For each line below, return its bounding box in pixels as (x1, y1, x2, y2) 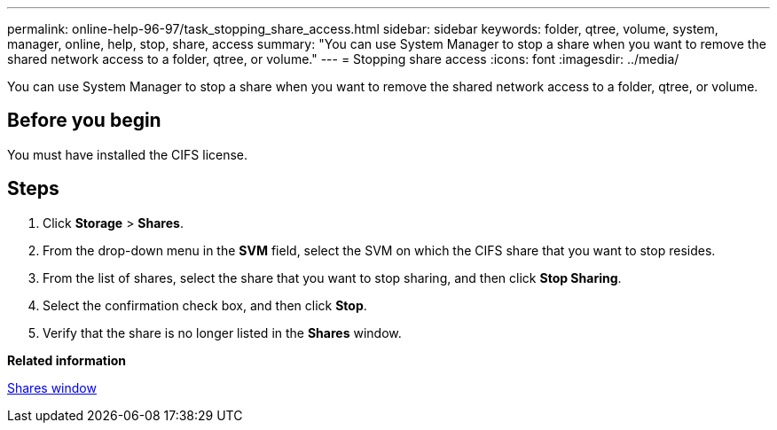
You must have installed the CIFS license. (7, 146, 248, 162)
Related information (7, 352, 127, 368)
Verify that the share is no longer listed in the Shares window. (43, 324, 402, 340)
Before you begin (7, 109, 161, 132)
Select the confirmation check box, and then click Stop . (43, 297, 367, 313)
